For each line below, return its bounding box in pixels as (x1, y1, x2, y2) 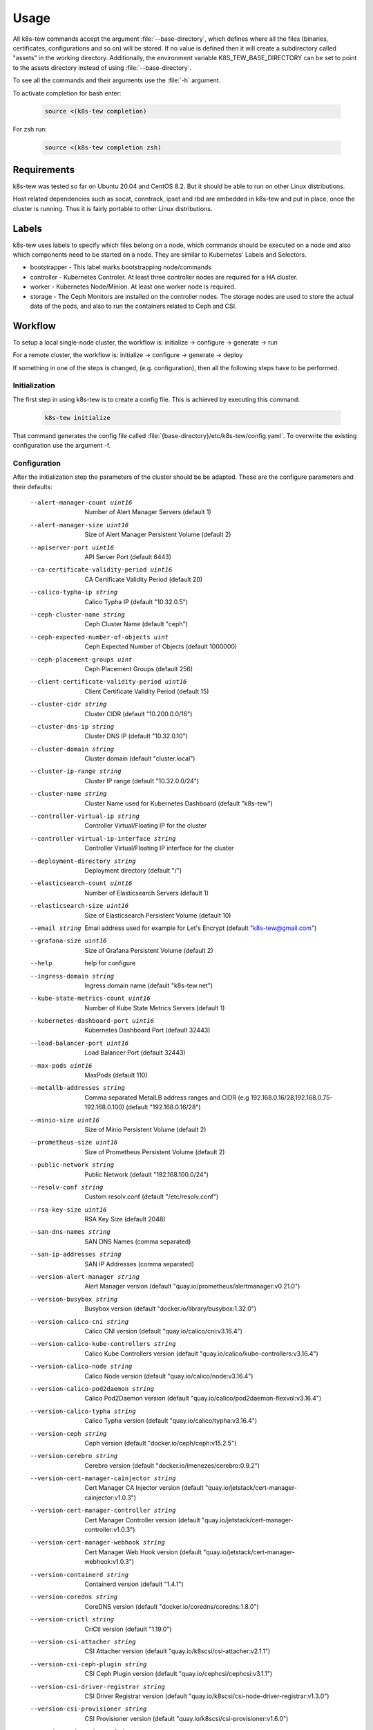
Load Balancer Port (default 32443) (84, 1048, 186, 1057)
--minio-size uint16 (30, 1116, 100, 1124)
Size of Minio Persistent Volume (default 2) (84, 1125, 207, 1133)
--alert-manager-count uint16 (30, 499, 133, 507)
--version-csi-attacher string (30, 1637, 136, 1646)
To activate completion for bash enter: (12, 89, 122, 97)
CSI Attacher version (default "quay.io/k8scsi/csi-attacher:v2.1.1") (84, 1647, 271, 1655)
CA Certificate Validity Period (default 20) (84, 575, 203, 583)
